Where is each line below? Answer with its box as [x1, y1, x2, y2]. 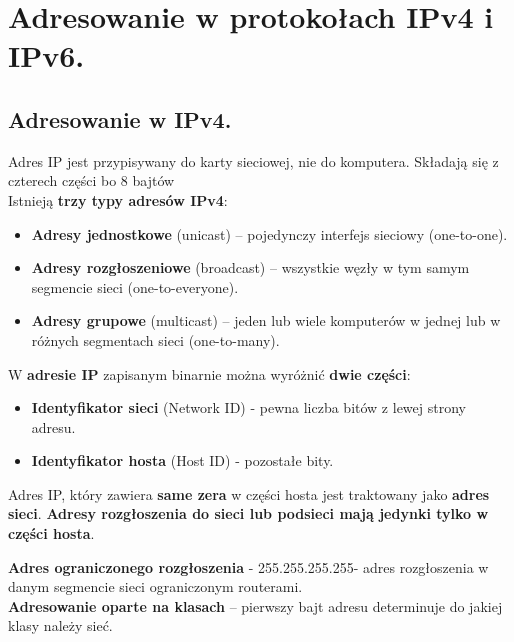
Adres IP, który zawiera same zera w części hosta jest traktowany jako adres [8, 483, 490, 504]
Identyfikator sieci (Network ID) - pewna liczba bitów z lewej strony [31, 397, 466, 418]
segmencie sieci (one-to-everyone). [31, 276, 239, 297]
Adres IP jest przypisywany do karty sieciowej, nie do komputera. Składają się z [8, 150, 499, 171]
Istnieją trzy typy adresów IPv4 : [8, 189, 228, 210]
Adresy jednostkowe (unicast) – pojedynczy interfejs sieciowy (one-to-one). [31, 223, 508, 244]
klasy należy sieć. [8, 615, 113, 636]
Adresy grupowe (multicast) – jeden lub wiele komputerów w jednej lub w [31, 310, 501, 331]
